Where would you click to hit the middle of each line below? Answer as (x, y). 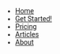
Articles (27, 34)
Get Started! (33, 19)
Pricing (26, 27)
